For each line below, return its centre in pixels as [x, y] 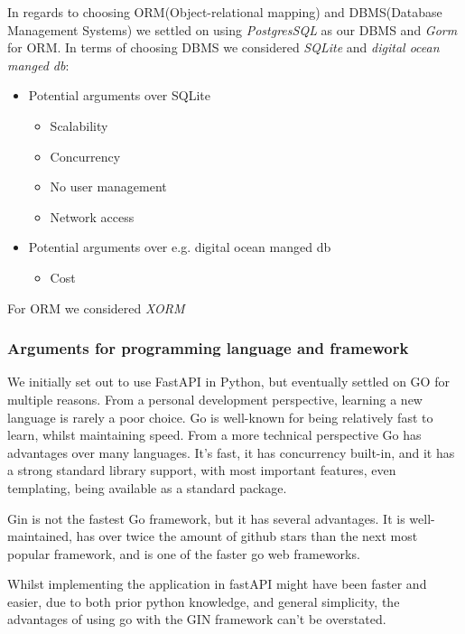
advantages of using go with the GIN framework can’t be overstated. [197, 619]
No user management [108, 186]
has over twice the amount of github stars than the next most [247, 536]
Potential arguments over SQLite [120, 95]
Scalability [79, 125]
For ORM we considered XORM [96, 308]
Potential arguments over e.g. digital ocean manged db [180, 247]
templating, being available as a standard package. [147, 487]
